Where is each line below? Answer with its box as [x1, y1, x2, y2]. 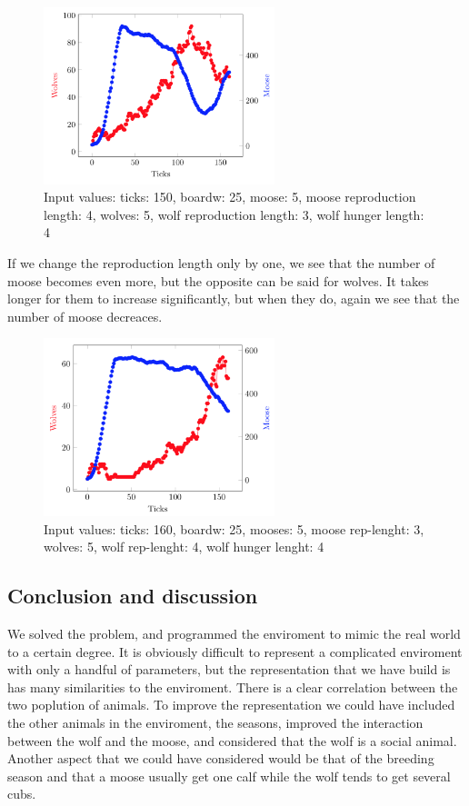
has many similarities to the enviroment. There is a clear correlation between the [7, 677, 458, 696]
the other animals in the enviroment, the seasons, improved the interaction [7, 712, 424, 731]
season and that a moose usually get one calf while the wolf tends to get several [7, 766, 451, 785]
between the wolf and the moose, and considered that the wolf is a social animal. [7, 731, 457, 750]
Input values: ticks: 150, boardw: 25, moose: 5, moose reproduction [44, 187, 416, 206]
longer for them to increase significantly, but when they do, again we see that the [7, 289, 460, 308]
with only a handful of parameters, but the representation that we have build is [7, 660, 451, 679]
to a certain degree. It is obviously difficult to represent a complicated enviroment [7, 642, 463, 661]
